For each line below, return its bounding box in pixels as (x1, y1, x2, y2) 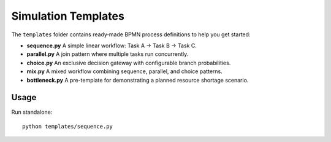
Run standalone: (11, 108, 53, 116)
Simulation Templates (11, 9, 125, 23)
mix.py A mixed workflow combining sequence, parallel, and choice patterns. (26, 68, 223, 75)
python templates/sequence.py (22, 123, 113, 130)
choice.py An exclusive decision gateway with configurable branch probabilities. (26, 59, 231, 66)
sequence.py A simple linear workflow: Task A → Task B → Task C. (26, 42, 197, 49)
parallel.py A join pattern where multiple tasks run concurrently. (26, 50, 189, 58)
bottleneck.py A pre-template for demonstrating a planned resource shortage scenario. (26, 76, 249, 84)
